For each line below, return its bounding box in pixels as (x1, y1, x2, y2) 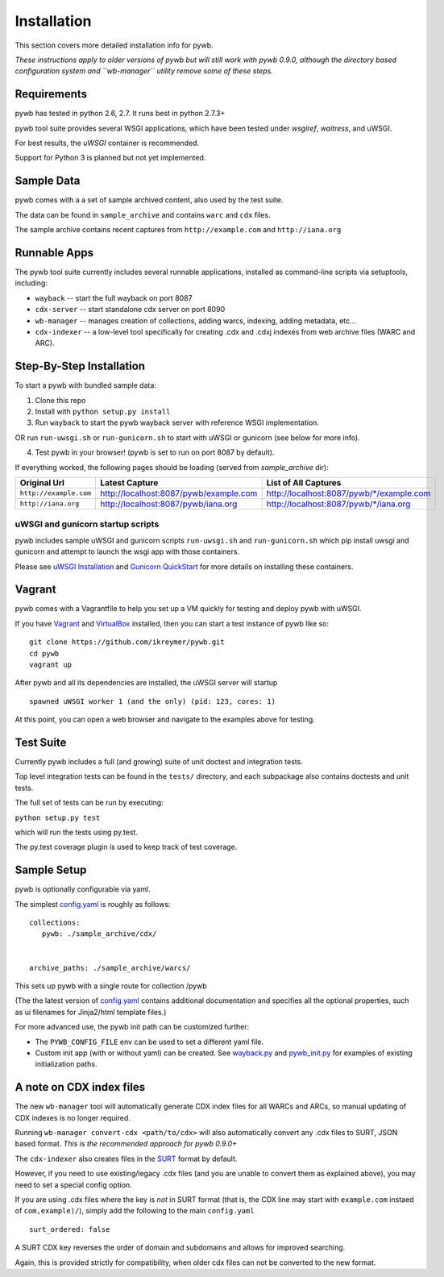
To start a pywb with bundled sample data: (15, 381, 157, 390)
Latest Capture (100, 476, 159, 488)
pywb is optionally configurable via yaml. (15, 884, 151, 894)
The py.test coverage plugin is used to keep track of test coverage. (15, 842, 238, 852)
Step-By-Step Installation (15, 360, 145, 373)
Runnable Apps (15, 246, 94, 260)
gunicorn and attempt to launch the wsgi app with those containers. (15, 547, 240, 556)
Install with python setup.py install (35, 407, 171, 417)
